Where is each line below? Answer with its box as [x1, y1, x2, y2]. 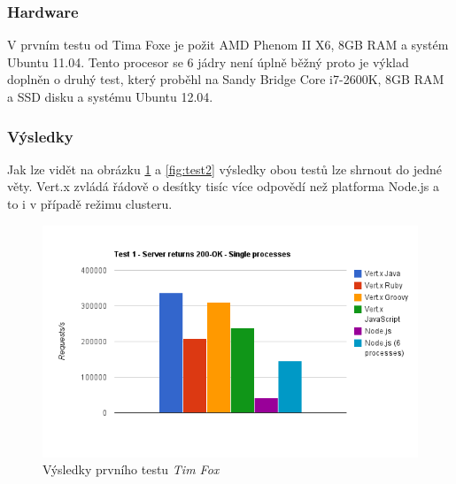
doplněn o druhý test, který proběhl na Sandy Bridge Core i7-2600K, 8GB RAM [7, 70, 444, 88]
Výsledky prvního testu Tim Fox [43, 460, 220, 479]
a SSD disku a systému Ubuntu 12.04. [7, 88, 213, 105]
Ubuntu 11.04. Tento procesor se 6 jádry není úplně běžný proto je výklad [7, 52, 409, 71]
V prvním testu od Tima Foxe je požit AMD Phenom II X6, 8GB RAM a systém [7, 35, 449, 54]
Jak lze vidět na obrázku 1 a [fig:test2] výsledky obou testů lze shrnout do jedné [7, 159, 442, 178]
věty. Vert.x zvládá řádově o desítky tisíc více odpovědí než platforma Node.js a [7, 177, 440, 196]
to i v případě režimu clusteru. [7, 195, 173, 212]
